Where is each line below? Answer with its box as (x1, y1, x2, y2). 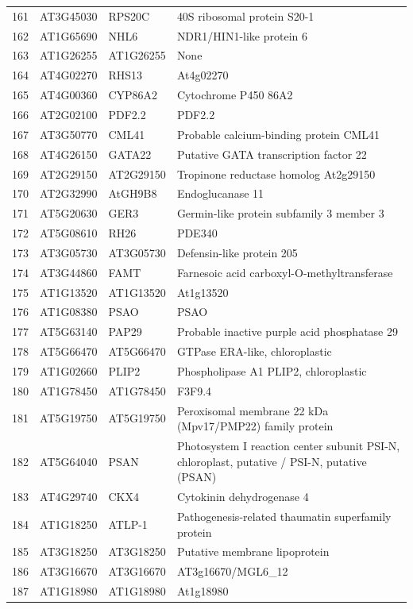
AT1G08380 (40, 303, 98, 320)
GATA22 (108, 145, 152, 162)
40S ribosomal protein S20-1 (176, 7, 315, 24)
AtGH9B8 (108, 185, 157, 202)
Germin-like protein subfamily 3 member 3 (176, 205, 384, 222)
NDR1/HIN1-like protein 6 (176, 27, 308, 44)
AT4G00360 (40, 87, 98, 103)
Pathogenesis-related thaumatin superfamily (176, 507, 392, 524)
